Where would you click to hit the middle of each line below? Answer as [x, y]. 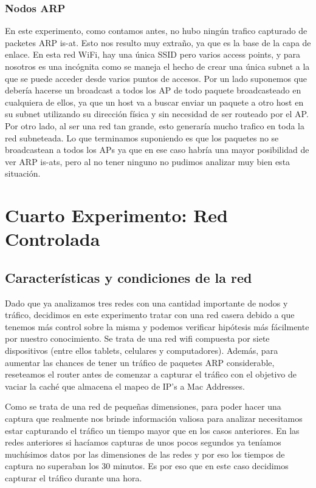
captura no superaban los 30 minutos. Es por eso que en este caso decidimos [147, 466]
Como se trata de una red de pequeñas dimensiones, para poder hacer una [143, 406]
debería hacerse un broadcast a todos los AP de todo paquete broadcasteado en [153, 90]
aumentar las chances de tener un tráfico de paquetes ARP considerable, [140, 362]
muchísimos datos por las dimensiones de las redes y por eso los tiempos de [145, 454]
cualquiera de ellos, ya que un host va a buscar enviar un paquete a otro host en [154, 102]
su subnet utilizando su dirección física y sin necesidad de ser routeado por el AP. [157, 114]
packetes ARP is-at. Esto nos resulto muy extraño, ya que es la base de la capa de [158, 42]
